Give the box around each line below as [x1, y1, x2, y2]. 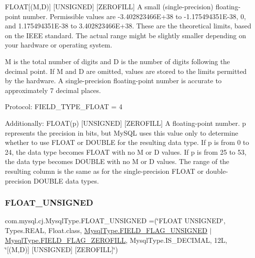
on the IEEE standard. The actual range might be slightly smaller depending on [5, 30, 246, 40]
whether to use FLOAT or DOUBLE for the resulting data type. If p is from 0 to [5, 137, 249, 147]
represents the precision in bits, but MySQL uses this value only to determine [5, 127, 238, 138]
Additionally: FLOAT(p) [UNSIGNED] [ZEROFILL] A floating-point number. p [5, 117, 246, 128]
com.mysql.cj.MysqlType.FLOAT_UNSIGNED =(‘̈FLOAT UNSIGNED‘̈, [5, 215, 226, 226]
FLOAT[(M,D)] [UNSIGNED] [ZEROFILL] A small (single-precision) [5, 1, 214, 11]
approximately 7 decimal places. [5, 85, 101, 95]
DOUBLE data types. [33, 175, 99, 186]
